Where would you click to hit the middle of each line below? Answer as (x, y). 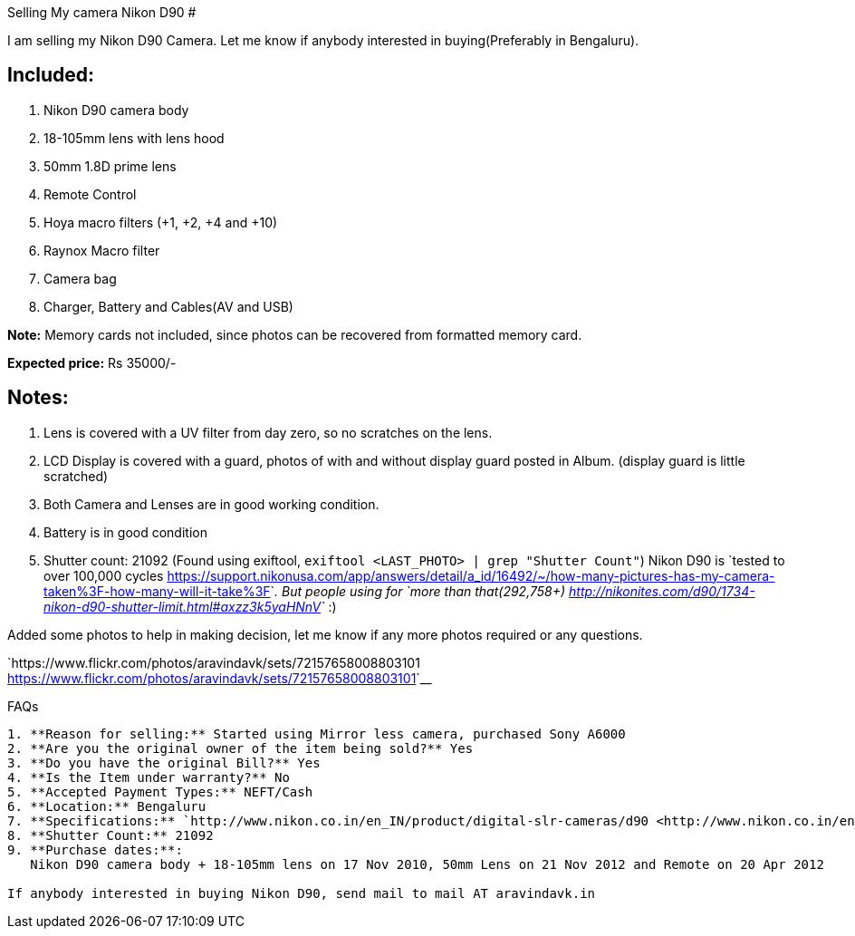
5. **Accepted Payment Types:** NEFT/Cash (160, 791)
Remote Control (90, 194)
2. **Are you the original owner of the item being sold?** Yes (240, 748)
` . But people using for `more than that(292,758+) (418, 591)
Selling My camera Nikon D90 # (102, 12)
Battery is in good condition (125, 532)
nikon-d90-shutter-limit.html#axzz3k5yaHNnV (183, 606)
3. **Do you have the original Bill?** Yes (164, 762)
